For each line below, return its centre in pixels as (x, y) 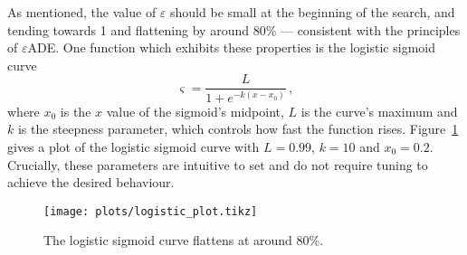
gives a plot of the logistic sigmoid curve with (133, 146)
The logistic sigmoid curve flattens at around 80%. (184, 240)
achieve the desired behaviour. (91, 182)
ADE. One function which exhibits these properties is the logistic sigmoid (231, 47)
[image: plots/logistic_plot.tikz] (151, 211)
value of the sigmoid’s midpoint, (195, 111)
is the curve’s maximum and (379, 111)
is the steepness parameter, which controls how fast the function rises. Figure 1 (238, 129)
